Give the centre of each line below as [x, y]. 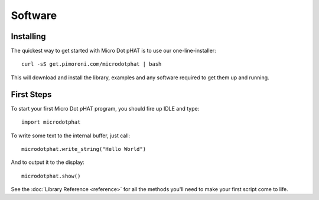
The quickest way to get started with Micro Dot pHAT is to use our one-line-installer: [113, 51]
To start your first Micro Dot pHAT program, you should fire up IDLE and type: [105, 108]
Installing [29, 36]
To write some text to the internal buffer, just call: [71, 136]
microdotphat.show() [51, 176]
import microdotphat [51, 122]
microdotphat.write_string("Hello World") [84, 149]
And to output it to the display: [48, 162]
